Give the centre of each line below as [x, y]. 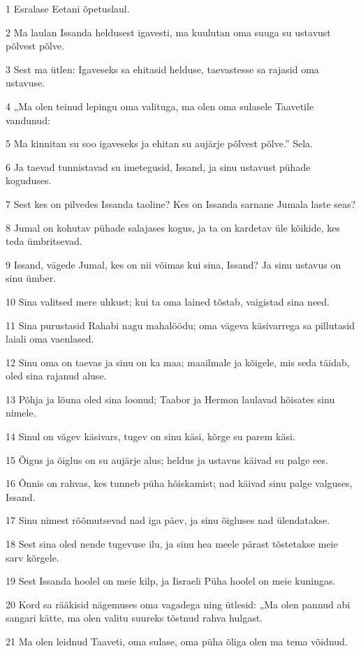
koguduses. [29, 180]
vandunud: [28, 120]
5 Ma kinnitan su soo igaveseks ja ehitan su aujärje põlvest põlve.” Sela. [159, 143]
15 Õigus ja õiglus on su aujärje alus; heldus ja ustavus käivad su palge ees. [167, 459]
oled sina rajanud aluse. [56, 376]
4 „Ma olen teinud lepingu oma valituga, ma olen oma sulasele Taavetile [160, 106]
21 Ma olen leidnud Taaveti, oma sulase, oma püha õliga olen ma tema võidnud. [177, 641]
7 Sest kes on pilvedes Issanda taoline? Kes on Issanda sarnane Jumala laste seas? [181, 203]
